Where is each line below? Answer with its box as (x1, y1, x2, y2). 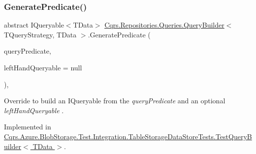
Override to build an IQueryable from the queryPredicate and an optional (4, 95, 225, 106)
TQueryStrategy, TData (4, 29, 77, 39)
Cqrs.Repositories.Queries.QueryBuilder (104, 20, 224, 30)
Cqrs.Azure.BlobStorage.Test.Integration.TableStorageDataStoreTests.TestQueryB (4, 131, 252, 141)
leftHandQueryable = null (4, 62, 82, 72)
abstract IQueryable (4, 20, 64, 30)
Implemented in (4, 122, 51, 132)
